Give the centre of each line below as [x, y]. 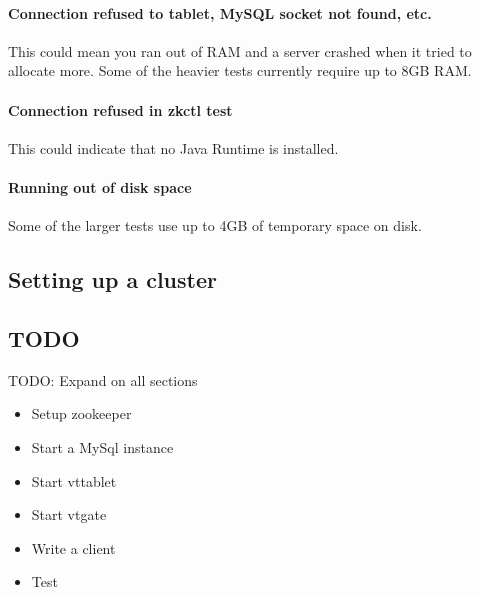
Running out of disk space [100, 186]
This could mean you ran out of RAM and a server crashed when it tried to [240, 50]
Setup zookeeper [81, 413]
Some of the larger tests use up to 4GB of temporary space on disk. [215, 225]
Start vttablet [74, 480]
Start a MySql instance [102, 446]
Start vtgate [69, 514]
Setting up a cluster [112, 279]
